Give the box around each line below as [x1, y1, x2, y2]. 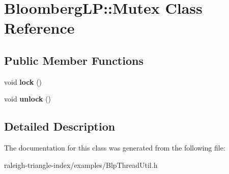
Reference [4, 17, 75, 38]
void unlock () [4, 93, 51, 104]
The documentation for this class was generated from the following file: [4, 142, 225, 153]
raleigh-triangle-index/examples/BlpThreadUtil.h [4, 159, 158, 170]
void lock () [4, 76, 42, 87]
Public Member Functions [4, 52, 144, 68]
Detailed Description [4, 118, 116, 134]
